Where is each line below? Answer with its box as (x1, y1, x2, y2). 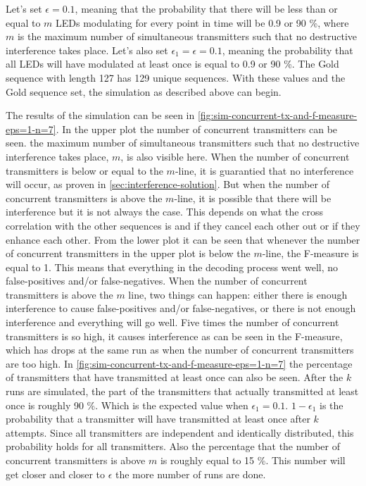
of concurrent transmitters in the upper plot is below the (6, 246, 251, 261)
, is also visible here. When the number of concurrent (120, 149, 350, 163)
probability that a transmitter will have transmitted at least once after (6, 411, 310, 426)
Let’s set (6, 1, 42, 15)
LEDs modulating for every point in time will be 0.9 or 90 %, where (56, 15, 349, 30)
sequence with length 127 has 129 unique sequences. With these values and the (6, 70, 346, 85)
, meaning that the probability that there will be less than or (75, 1, 338, 15)
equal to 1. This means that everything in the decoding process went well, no (6, 259, 339, 274)
